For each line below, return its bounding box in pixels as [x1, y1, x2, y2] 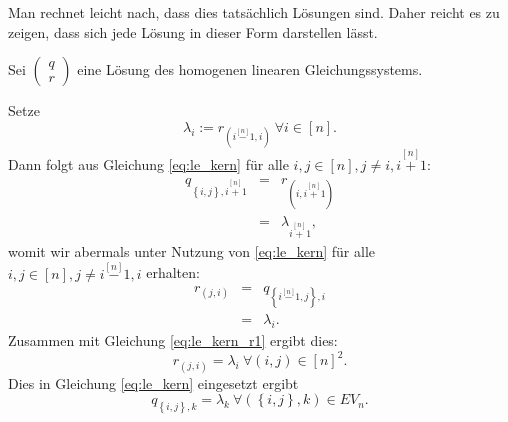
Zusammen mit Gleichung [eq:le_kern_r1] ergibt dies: [8, 330, 338, 351]
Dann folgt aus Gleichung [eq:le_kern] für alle [8, 154, 289, 175]
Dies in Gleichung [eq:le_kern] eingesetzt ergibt [8, 372, 299, 393]
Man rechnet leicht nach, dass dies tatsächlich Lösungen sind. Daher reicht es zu [8, 2, 500, 22]
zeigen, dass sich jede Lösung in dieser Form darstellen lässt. [8, 21, 378, 42]
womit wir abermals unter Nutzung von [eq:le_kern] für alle [8, 240, 376, 261]
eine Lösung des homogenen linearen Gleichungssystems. [77, 59, 423, 80]
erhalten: [146, 262, 200, 283]
